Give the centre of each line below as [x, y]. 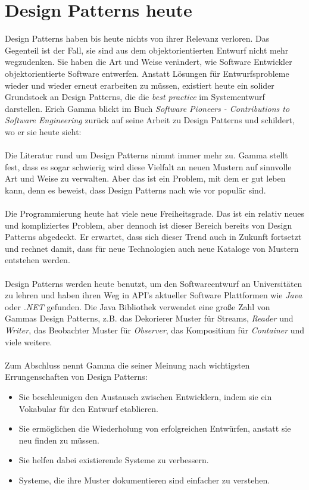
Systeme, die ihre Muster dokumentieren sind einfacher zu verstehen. [144, 480]
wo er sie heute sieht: [43, 131]
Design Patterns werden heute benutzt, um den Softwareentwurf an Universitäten [154, 283]
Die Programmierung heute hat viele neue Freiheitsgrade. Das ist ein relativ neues [154, 213]
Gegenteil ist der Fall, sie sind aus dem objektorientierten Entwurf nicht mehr [147, 50]
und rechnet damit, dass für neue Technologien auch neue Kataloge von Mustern [152, 248]
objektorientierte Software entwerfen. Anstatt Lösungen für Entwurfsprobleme [147, 73]
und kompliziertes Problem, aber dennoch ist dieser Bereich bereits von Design [149, 225]
